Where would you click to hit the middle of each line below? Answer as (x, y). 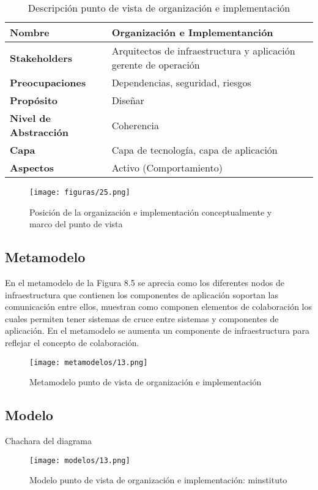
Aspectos (32, 168)
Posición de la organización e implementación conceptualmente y (151, 212)
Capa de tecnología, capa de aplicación (194, 150)
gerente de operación (156, 65)
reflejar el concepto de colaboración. (72, 343)
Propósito (34, 100)
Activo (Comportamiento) (167, 168)
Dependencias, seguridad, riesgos (181, 82)
